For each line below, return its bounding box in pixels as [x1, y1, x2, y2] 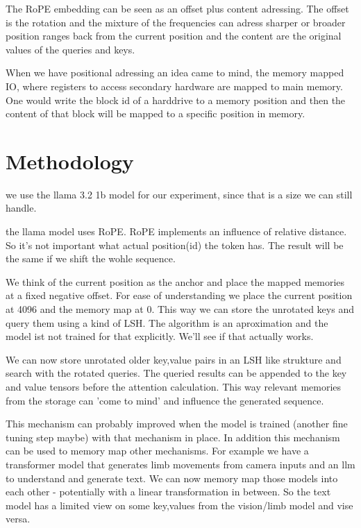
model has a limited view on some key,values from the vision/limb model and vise [6, 497, 353, 512]
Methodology [6, 146, 134, 175]
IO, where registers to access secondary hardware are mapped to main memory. [6, 78, 343, 93]
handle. [6, 201, 37, 215]
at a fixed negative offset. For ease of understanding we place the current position [6, 288, 353, 303]
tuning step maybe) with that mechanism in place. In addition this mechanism [6, 429, 340, 444]
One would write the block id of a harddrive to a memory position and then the [6, 92, 346, 107]
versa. [6, 511, 31, 526]
